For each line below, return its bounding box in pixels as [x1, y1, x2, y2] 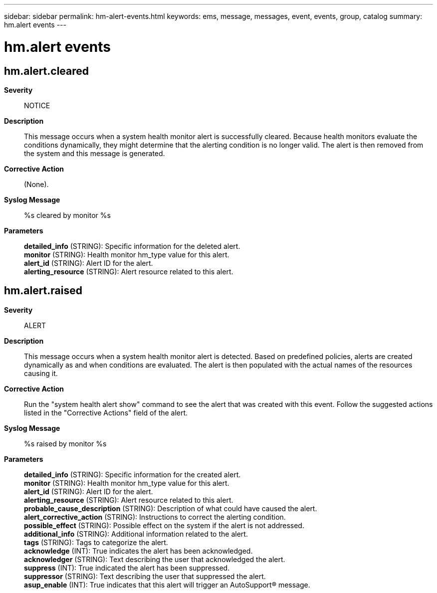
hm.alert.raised [4, 284, 82, 297]
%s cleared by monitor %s [24, 210, 111, 219]
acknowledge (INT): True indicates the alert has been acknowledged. [24, 546, 253, 555]
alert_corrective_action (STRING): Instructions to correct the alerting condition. [24, 512, 286, 521]
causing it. [24, 369, 58, 378]
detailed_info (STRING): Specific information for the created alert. [24, 470, 241, 479]
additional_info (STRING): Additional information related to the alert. [24, 529, 248, 538]
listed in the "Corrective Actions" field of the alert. [24, 408, 188, 417]
